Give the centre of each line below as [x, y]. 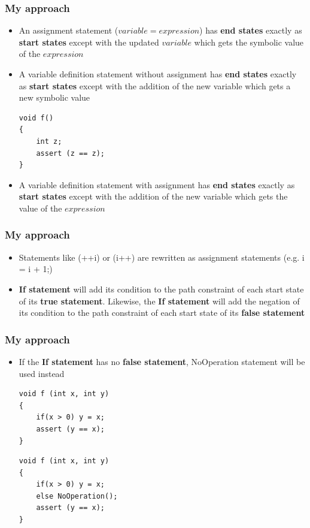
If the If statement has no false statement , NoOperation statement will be [162, 361]
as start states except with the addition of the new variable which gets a [155, 85]
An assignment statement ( [69, 30]
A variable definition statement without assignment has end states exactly [158, 74]
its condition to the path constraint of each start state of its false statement [162, 313]
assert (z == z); [70, 153]
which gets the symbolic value [249, 42]
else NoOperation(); [77, 496]
